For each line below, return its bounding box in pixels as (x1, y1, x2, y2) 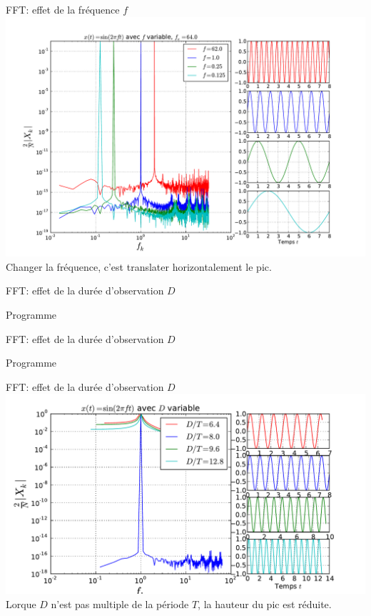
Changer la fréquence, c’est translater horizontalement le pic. (6, 259, 272, 274)
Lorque (6, 596, 36, 611)
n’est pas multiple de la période (51, 596, 189, 611)
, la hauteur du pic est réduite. (198, 596, 332, 611)
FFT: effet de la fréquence (6, 2, 120, 16)
